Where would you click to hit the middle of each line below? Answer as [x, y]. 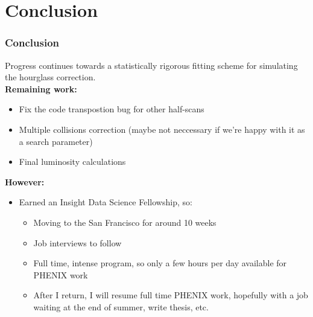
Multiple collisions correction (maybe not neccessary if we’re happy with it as [162, 129]
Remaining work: [41, 88]
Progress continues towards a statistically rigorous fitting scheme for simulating [151, 65]
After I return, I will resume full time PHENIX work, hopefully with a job [171, 295]
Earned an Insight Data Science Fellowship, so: [106, 202]
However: [25, 181]
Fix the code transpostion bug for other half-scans [112, 109]
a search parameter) [56, 141]
